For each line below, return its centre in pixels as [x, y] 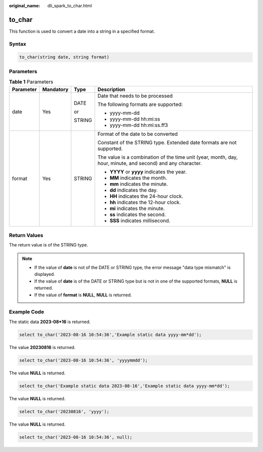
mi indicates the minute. [137, 208]
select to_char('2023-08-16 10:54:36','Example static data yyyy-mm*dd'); [111, 335]
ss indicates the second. [138, 214]
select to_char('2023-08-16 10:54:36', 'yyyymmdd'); [84, 360]
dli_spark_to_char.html [70, 6]
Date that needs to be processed [135, 96]
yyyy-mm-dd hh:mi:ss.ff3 [139, 125]
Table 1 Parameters [31, 82]
